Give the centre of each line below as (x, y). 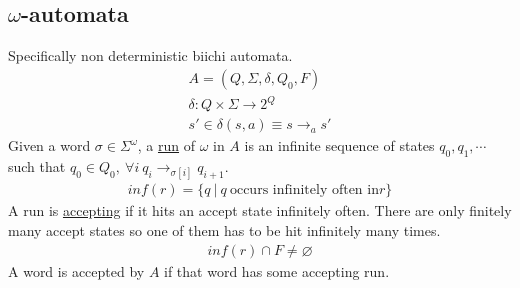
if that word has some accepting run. (277, 270)
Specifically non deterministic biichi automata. (150, 55)
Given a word (49, 145)
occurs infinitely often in (304, 190)
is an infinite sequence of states (339, 145)
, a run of (166, 145)
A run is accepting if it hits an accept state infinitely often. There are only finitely (260, 210)
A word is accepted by (76, 270)
